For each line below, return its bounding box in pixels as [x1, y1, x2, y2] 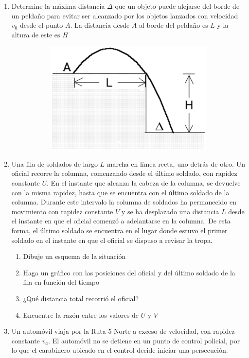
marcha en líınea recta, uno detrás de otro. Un [107, 158, 245, 169]
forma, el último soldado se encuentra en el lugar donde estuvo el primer [11, 225, 228, 235]
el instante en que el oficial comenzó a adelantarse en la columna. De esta [11, 216, 231, 226]
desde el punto [19, 20, 63, 30]
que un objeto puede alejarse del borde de [115, 1, 240, 11]
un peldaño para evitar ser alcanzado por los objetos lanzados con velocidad [11, 10, 238, 20]
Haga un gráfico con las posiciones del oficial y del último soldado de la [23, 267, 235, 277]
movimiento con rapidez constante [11, 206, 113, 216]
